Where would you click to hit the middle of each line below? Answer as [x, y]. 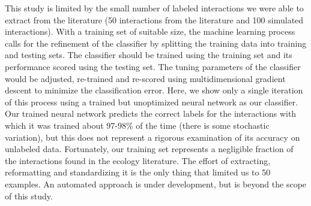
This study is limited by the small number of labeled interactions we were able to [154, 8]
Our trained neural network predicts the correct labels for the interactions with [151, 113]
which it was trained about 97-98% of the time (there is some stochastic [137, 125]
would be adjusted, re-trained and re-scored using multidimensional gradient [145, 78]
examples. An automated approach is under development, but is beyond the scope [156, 184]
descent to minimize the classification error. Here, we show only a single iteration [154, 90]
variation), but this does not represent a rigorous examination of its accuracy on [152, 137]
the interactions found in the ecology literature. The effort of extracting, [138, 160]
